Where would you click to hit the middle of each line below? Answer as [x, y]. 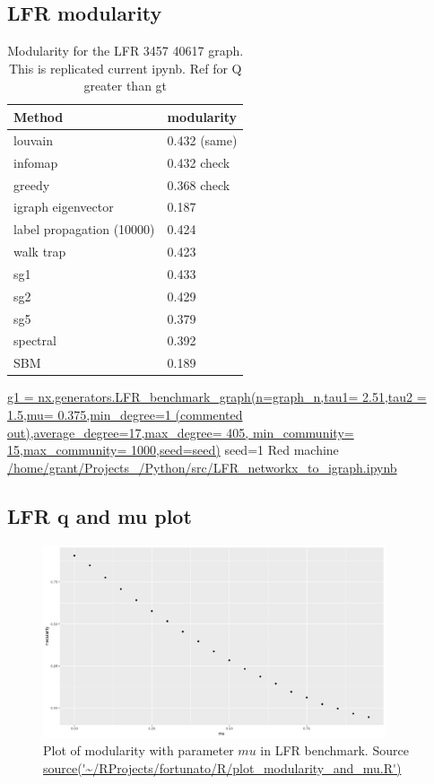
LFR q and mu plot [100, 515]
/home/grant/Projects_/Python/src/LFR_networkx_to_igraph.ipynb [202, 467]
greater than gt [126, 86]
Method [39, 116]
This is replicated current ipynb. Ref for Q [125, 68]
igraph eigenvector [64, 207]
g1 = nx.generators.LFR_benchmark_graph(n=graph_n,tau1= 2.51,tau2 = [217, 397]
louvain [33, 139]
